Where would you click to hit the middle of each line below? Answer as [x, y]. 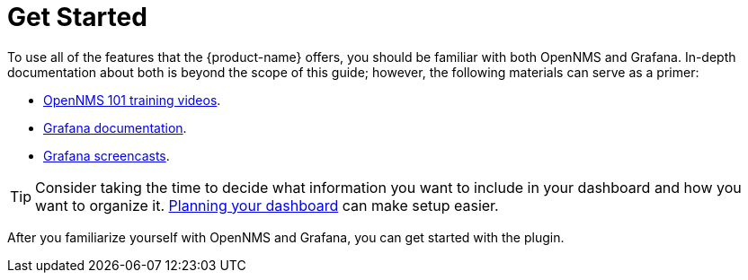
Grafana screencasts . [107, 155]
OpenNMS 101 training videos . [132, 100]
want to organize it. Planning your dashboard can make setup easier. [267, 205]
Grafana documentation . [115, 127]
